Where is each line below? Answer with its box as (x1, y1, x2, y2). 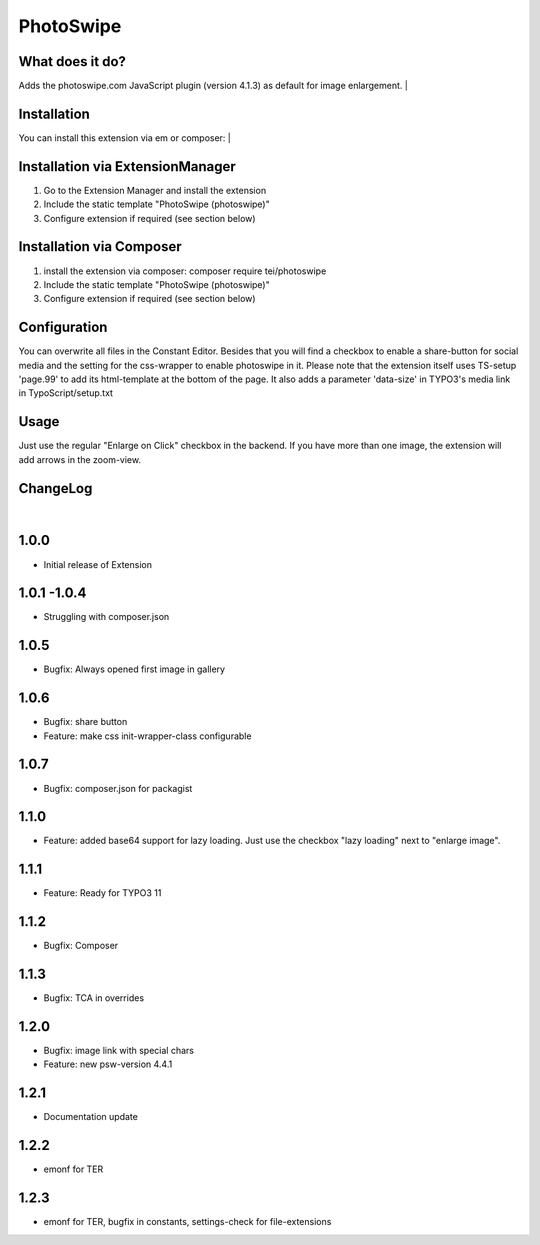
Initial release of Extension (43, 558, 152, 570)
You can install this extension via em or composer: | (18, 131, 232, 144)
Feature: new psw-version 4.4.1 (43, 1058, 173, 1070)
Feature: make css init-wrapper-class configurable (43, 730, 252, 742)
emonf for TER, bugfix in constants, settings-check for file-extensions (43, 1216, 332, 1228)
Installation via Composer (18, 238, 182, 255)
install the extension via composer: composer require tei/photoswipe (43, 265, 327, 277)
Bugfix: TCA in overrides (43, 992, 145, 1004)
